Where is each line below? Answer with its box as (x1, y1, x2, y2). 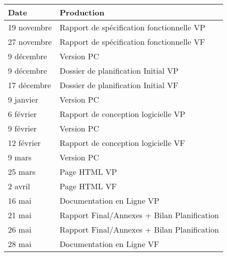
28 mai (8, 238, 32, 250)
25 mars (8, 166, 36, 177)
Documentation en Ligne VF (60, 238, 159, 250)
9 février (8, 123, 37, 134)
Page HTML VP (60, 166, 117, 177)
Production (60, 6, 105, 18)
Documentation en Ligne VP (60, 195, 159, 206)
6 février (8, 108, 37, 120)
